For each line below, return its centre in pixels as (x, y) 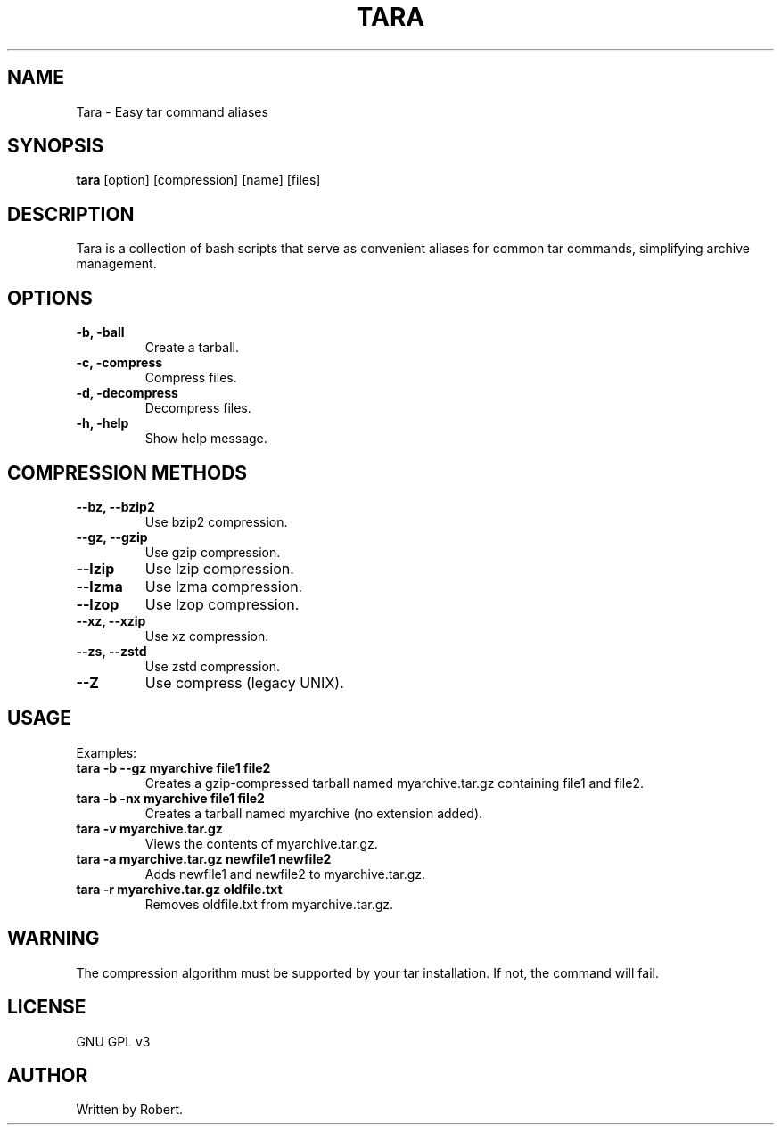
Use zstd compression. (213, 666)
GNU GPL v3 (113, 1041)
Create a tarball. (192, 348)
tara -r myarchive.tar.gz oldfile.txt (179, 889)
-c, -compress (119, 363)
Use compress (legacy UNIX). (244, 682)
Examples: (107, 752)
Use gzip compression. (213, 552)
